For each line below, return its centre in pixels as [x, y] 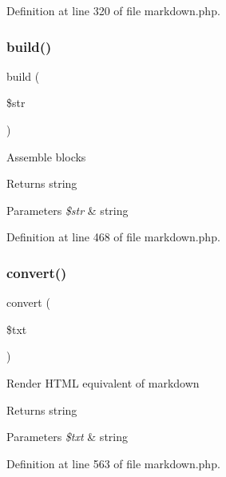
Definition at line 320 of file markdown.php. [113, 10]
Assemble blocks [46, 156]
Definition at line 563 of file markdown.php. [113, 463]
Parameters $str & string [67, 210]
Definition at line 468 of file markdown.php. [113, 237]
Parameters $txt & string [67, 437]
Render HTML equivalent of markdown [103, 382]
